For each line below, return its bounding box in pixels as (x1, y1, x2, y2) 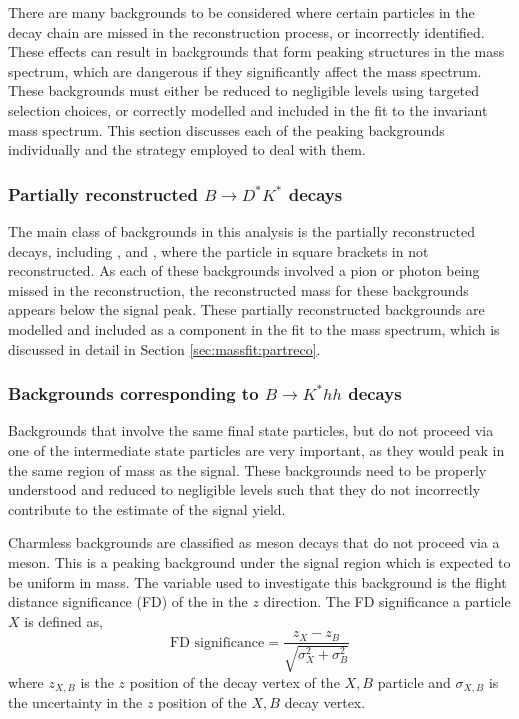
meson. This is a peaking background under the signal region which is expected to (8, 551, 511, 572)
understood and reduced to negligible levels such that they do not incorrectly (8, 479, 481, 500)
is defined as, (24, 610, 103, 631)
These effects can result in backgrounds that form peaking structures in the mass (8, 41, 505, 62)
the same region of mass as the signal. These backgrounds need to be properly (8, 459, 487, 480)
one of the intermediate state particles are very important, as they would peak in (8, 439, 505, 460)
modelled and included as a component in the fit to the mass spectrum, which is (8, 318, 500, 339)
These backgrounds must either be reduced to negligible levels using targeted (8, 80, 480, 101)
